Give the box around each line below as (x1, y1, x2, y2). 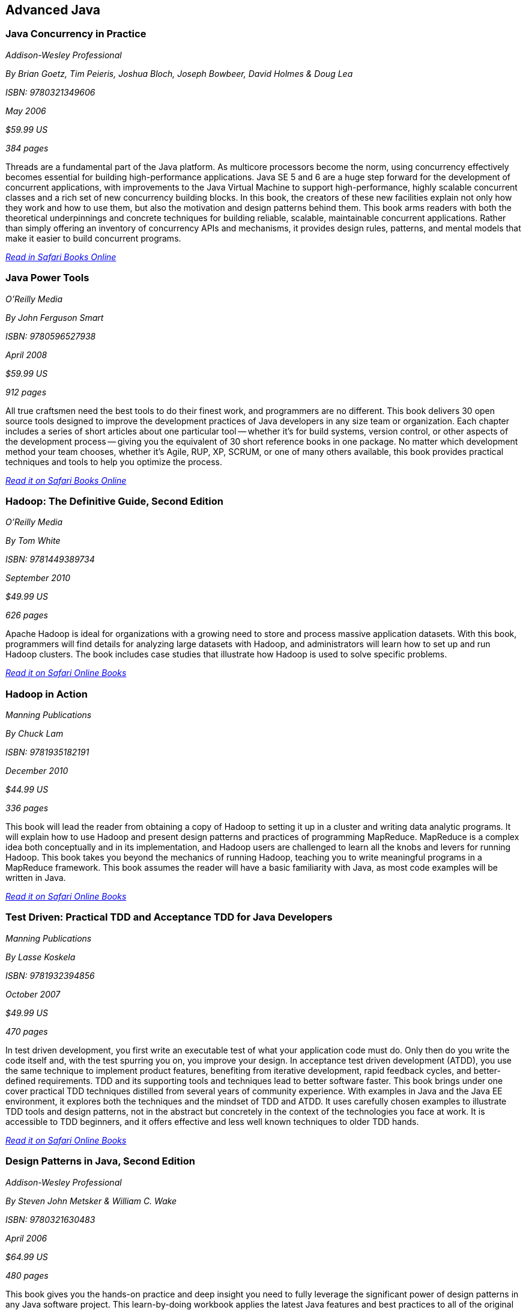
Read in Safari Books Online (5, 251, 116, 262)
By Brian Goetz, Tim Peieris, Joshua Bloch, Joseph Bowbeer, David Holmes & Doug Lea (5, 68, 353, 79)
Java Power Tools (5, 272, 89, 284)
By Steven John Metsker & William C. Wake (5, 1195, 177, 1206)
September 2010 (5, 573, 71, 583)
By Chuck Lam (5, 728, 64, 739)
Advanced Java (5, 2, 101, 17)
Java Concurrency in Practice (5, 28, 147, 40)
